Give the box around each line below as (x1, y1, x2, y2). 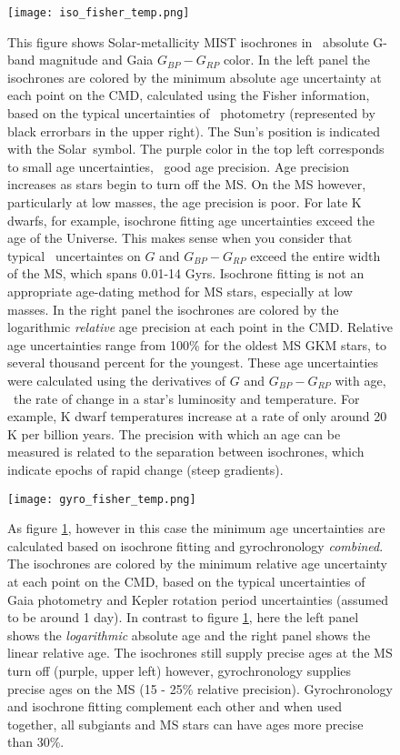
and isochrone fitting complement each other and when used (7, 697, 343, 716)
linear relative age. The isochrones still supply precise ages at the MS (7, 643, 393, 662)
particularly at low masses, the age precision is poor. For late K (7, 193, 362, 211)
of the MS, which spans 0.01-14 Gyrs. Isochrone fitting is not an (7, 264, 365, 283)
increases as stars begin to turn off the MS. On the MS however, (7, 175, 366, 194)
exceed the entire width (250, 246, 381, 265)
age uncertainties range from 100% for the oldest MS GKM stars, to (7, 335, 387, 354)
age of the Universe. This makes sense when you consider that (7, 228, 353, 247)
